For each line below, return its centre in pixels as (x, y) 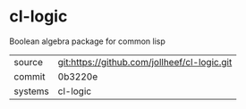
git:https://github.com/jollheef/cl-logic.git (145, 62)
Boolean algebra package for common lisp (87, 41)
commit (30, 76)
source (28, 62)
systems (31, 91)
